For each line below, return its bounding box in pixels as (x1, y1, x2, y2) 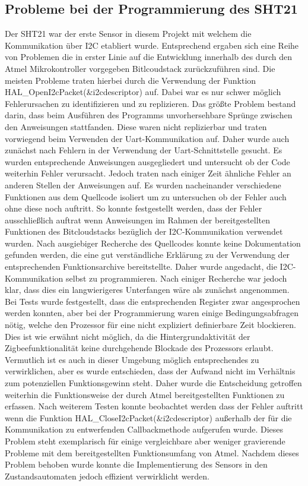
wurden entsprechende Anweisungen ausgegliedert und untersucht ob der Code (5, 155, 290, 168)
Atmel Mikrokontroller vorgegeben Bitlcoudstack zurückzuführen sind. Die (5, 62, 275, 74)
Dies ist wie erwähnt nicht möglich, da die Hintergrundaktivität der (5, 330, 250, 342)
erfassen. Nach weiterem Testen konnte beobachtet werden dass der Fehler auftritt (5, 400, 303, 412)
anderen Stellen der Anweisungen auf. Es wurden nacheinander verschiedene (5, 178, 281, 191)
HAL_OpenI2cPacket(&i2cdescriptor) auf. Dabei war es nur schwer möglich (5, 86, 281, 98)
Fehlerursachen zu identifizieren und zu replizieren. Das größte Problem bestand (5, 97, 296, 109)
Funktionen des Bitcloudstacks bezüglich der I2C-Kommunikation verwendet (5, 225, 283, 238)
